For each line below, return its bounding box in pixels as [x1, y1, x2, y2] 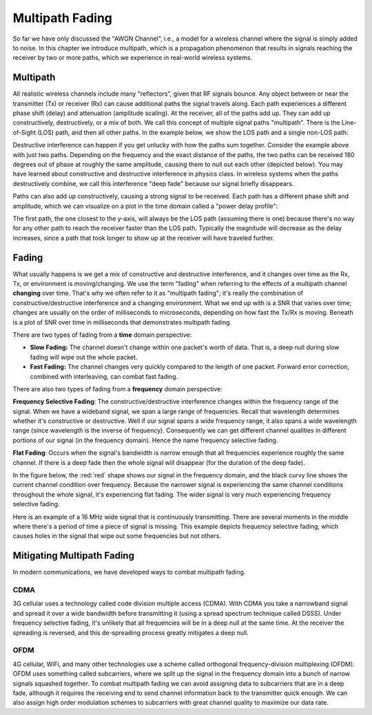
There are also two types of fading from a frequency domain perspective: [12, 384, 223, 393]
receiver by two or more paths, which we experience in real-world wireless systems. [12, 54, 253, 62]
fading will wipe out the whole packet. [30, 353, 138, 361]
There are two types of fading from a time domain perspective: [12, 331, 192, 339]
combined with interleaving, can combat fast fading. [30, 372, 178, 380]
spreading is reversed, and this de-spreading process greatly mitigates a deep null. [12, 628, 249, 636]
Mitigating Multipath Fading [12, 550, 134, 561]
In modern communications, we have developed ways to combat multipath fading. [12, 568, 246, 577]
